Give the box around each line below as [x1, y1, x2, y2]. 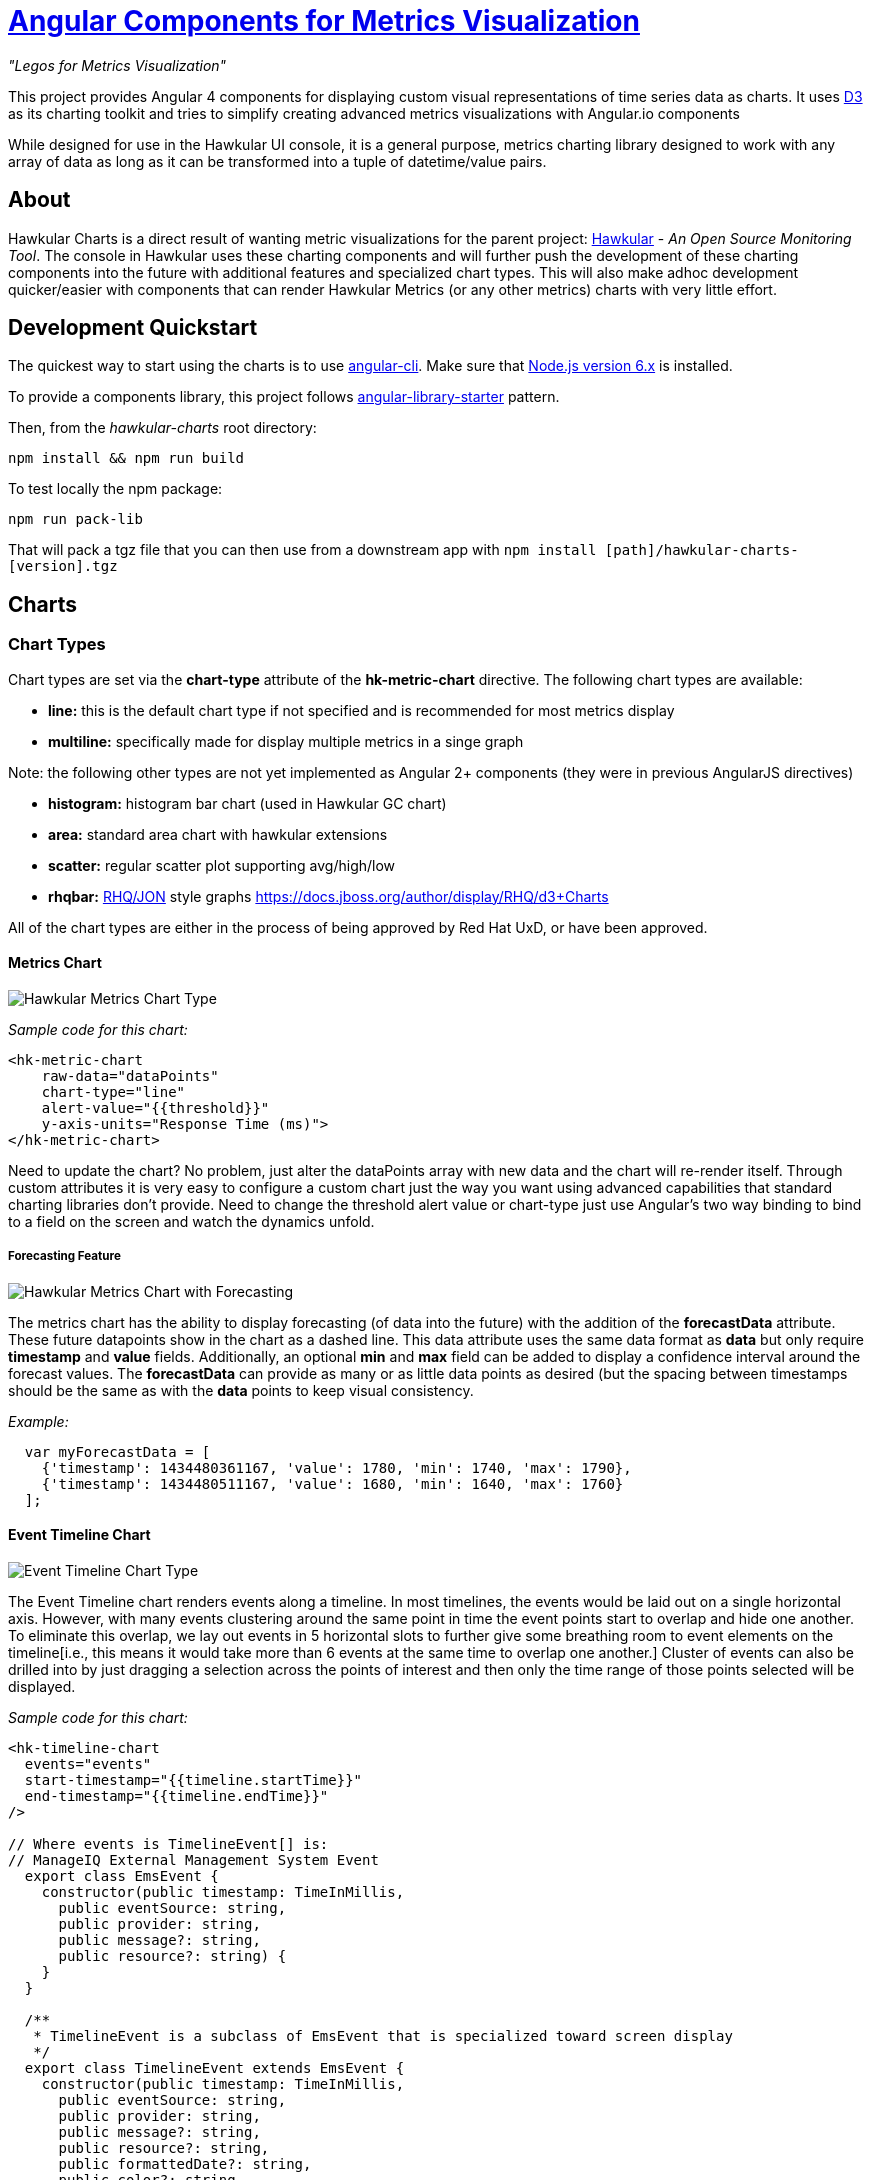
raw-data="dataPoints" [41, 1067, 219, 1084]
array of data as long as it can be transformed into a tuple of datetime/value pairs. [8, 152, 547, 170]
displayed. [8, 1677, 76, 1695]
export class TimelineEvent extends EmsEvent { [24, 2059, 405, 2076]
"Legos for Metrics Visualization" [8, 56, 227, 74]
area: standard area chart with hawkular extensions [48, 825, 388, 843]
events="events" [24, 1755, 152, 1772]
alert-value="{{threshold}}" [41, 1099, 270, 1116]
